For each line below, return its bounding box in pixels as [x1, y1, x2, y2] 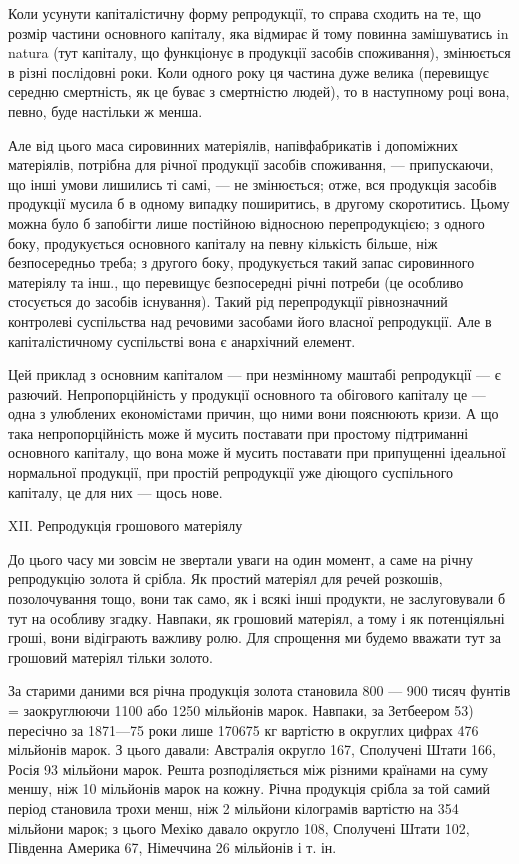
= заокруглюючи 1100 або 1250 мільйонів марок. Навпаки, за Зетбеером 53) [8, 700, 474, 720]
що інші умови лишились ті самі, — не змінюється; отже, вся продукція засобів [8, 173, 497, 194]
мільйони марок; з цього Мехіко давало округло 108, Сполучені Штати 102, [8, 817, 470, 838]
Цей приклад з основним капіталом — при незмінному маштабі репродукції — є [8, 364, 501, 385]
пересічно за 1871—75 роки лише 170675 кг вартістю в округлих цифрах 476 [8, 719, 479, 740]
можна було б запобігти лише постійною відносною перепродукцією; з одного [8, 212, 485, 233]
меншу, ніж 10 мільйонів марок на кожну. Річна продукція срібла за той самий [8, 778, 491, 799]
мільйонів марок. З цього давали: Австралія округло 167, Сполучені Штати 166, [8, 739, 497, 760]
